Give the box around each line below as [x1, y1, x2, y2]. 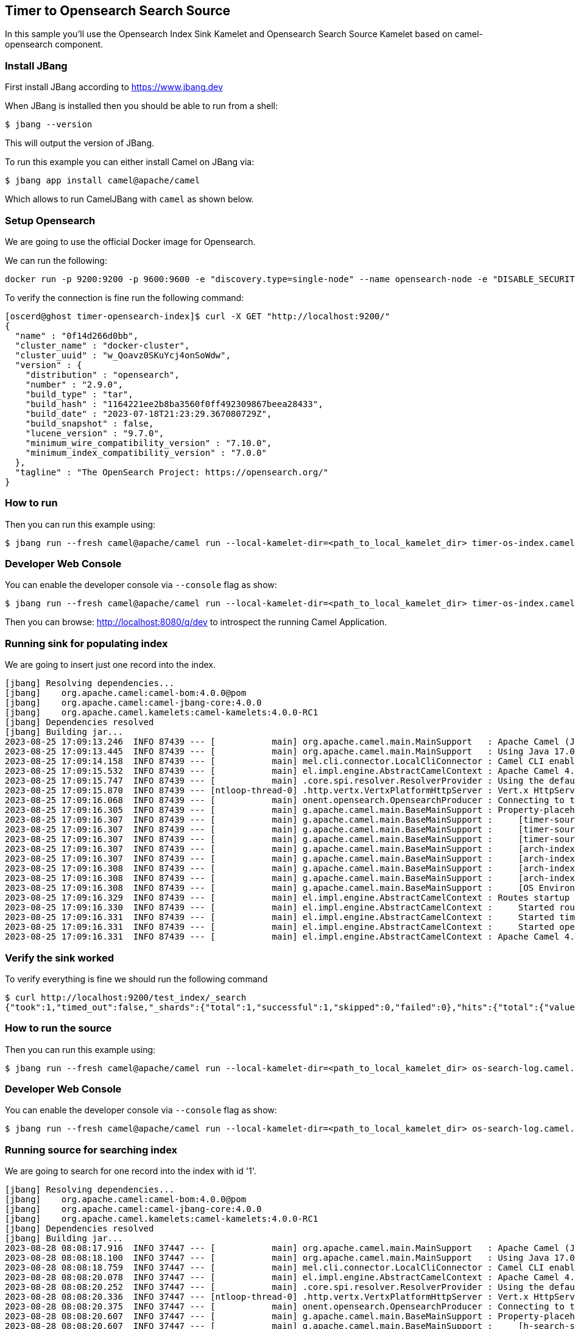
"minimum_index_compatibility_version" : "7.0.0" [25, 447, 267, 458]
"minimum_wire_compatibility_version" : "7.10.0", [25, 438, 272, 448]
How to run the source [5, 1022, 112, 1035]
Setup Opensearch [5, 214, 96, 227]
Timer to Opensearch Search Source [5, 3, 231, 18]
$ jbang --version [5, 119, 93, 130]
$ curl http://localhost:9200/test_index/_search [5, 992, 247, 1002]
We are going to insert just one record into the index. [5, 659, 216, 670]
